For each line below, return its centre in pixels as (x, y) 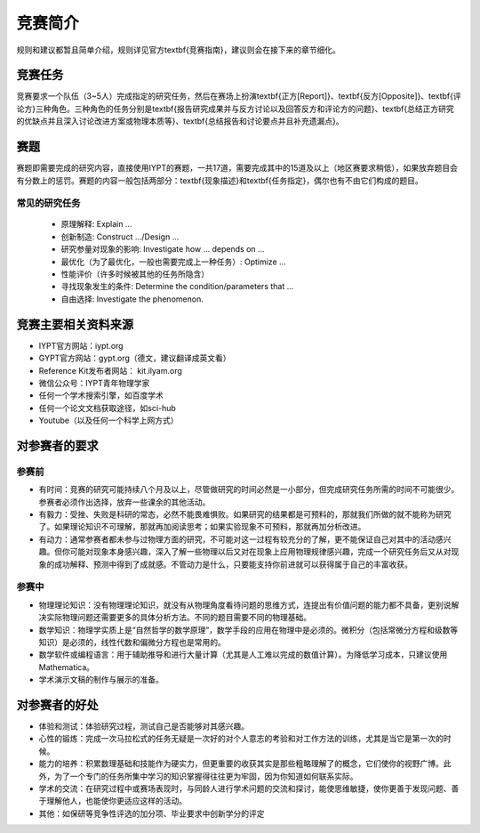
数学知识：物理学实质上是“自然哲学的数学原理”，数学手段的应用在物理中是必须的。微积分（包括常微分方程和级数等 (248, 630)
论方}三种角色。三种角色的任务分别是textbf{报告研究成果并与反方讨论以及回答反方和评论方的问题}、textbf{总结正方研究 (235, 109)
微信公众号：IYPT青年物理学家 (94, 383)
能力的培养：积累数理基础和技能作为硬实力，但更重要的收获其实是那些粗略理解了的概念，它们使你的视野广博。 (241, 764)
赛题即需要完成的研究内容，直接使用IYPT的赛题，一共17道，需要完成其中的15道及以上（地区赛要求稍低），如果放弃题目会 (237, 168)
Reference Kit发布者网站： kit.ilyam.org (110, 370)
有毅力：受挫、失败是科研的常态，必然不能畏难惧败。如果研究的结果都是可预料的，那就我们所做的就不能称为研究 (245, 514)
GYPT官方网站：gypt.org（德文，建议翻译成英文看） (135, 358)
